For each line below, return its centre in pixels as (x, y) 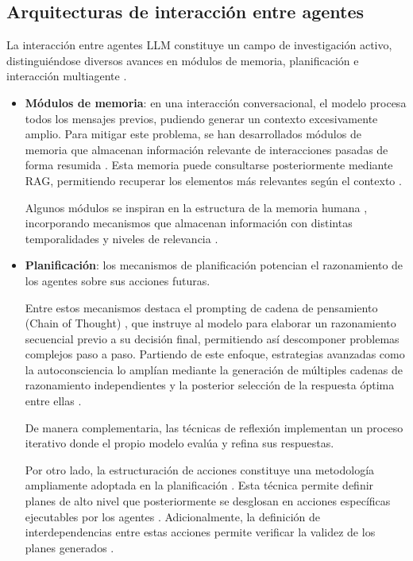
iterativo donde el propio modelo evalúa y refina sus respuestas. (179, 443)
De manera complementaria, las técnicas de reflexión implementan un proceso (214, 427)
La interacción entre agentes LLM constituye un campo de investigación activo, (199, 45)
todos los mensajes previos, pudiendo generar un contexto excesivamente (201, 118)
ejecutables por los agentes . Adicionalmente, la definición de (173, 516)
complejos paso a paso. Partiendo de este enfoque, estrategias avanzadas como (215, 354)
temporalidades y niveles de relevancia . (122, 238)
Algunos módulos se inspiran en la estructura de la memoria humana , (196, 207)
